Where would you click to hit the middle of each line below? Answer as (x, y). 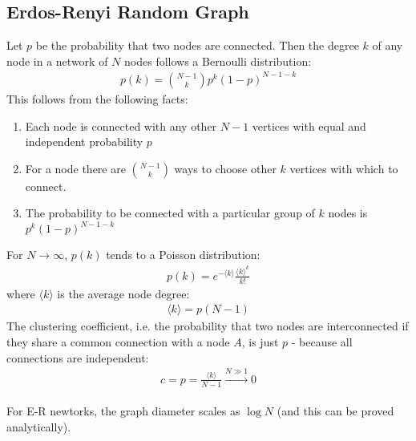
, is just (260, 341)
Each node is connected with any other (121, 125)
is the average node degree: (123, 293)
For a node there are (75, 168)
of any (388, 45)
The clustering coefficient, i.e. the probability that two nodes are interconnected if (208, 326)
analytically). (39, 426)
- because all (322, 341)
